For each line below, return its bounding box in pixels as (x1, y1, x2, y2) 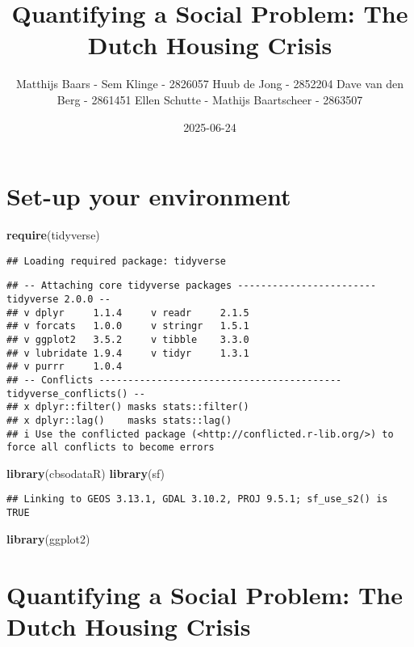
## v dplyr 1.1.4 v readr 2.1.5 (6, 307, 249, 319)
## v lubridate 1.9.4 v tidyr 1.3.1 (6, 347, 249, 359)
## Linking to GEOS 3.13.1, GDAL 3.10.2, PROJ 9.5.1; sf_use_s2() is (6, 493, 388, 505)
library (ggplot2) (6, 530, 90, 547)
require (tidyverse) (6, 226, 100, 243)
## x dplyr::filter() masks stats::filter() (6, 401, 249, 413)
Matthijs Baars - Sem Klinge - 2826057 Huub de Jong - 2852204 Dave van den (15, 75, 404, 92)
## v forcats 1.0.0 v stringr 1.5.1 (6, 320, 249, 332)
